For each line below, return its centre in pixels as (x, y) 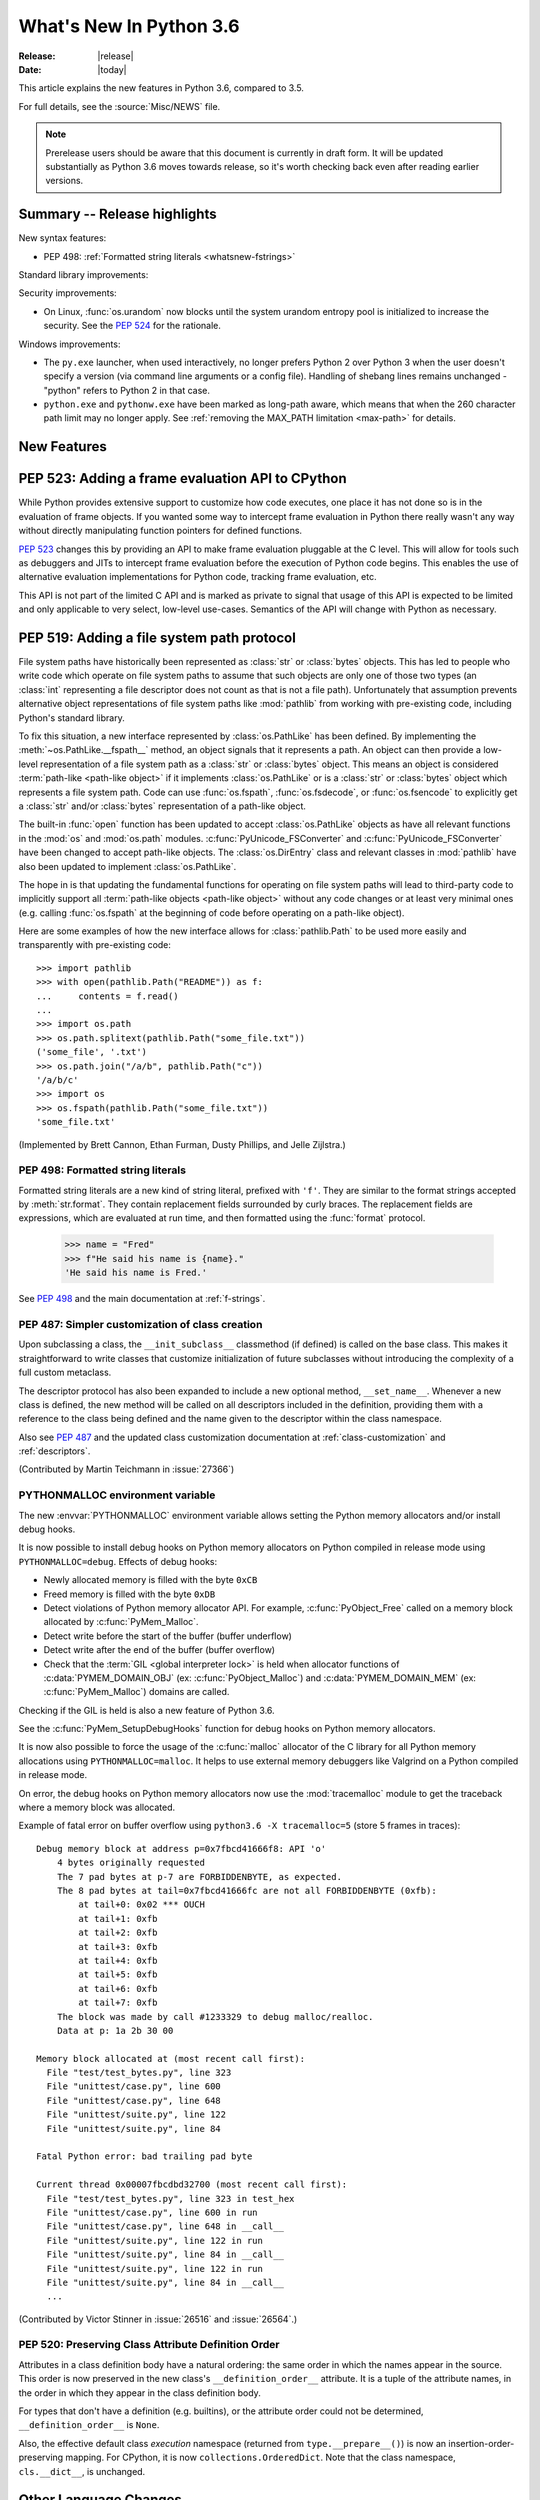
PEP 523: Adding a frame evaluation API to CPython (182, 478)
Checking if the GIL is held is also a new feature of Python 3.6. (146, 1710)
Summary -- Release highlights (117, 214)
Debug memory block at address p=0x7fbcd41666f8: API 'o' (181, 1848)
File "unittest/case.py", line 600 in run (152, 2212)
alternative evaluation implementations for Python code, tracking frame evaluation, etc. (197, 577)
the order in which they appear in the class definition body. (140, 2392)
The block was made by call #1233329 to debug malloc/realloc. (215, 2016)
